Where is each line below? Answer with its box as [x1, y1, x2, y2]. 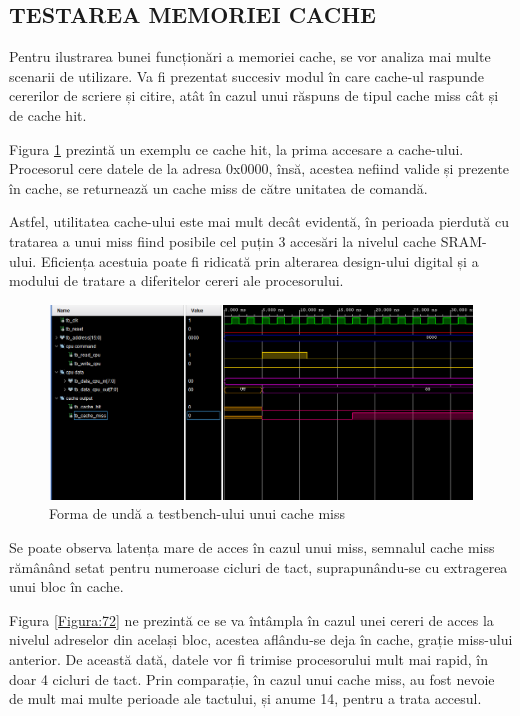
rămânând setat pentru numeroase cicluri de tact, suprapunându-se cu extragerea [9, 556, 508, 577]
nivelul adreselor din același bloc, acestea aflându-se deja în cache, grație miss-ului [9, 629, 513, 650]
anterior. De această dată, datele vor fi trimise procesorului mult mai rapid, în [9, 648, 489, 669]
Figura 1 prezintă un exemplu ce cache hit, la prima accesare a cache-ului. [9, 138, 464, 159]
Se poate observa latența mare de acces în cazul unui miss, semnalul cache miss [9, 536, 495, 557]
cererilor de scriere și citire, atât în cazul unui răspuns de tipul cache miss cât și [9, 85, 499, 106]
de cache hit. [9, 104, 87, 125]
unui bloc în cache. [9, 576, 124, 597]
